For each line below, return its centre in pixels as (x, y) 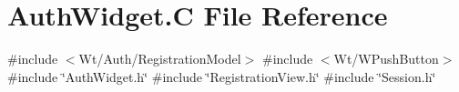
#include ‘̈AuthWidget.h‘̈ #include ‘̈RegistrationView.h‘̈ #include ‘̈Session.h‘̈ (222, 76)
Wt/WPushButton (386, 59)
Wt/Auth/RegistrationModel (160, 59)
